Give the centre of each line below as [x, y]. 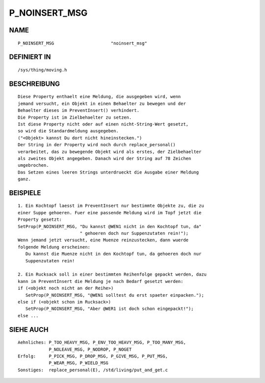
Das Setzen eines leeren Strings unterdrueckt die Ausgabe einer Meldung [108, 172]
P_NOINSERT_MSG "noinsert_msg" [82, 43]
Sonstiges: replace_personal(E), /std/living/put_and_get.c [93, 370]
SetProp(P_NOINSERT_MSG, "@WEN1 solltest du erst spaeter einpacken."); [115, 295]
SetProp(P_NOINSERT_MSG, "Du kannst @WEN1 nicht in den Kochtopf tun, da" [110, 226]
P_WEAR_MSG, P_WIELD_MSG [79, 363]
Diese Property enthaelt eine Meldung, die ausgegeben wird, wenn [99, 97]
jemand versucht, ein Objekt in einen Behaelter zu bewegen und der [102, 103]
